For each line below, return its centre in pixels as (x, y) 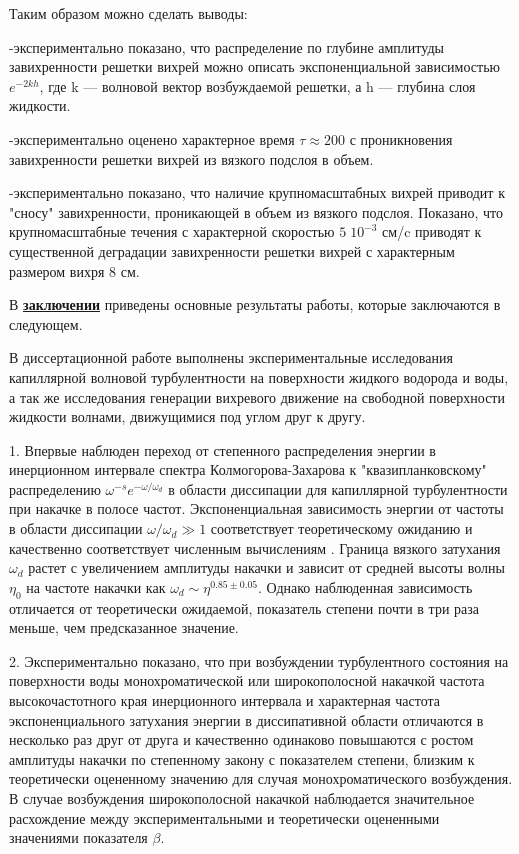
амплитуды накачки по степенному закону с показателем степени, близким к (242, 758)
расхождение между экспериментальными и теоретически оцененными (224, 817)
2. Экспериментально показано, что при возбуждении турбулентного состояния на (259, 660)
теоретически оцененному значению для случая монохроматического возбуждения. (261, 778)
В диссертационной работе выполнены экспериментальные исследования (231, 357)
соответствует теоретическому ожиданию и (341, 528)
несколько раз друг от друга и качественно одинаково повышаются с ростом (241, 739)
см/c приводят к (432, 231)
